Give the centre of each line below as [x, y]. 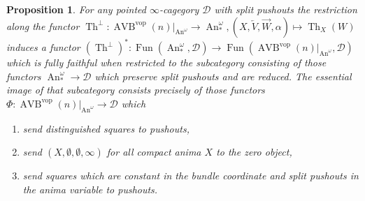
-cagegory [179, 9]
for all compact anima [154, 152]
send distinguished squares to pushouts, [106, 128]
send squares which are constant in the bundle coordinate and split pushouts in [191, 176]
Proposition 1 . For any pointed [76, 9]
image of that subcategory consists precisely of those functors [136, 90]
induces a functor [43, 47]
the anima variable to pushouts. [90, 189]
